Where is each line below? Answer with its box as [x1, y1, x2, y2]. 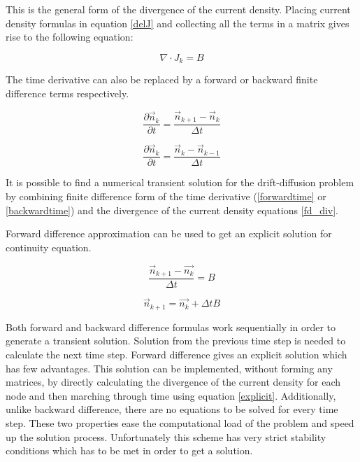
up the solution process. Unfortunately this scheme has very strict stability [6, 429, 326, 444]
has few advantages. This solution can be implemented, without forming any [6, 360, 333, 375]
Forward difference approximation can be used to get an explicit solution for [6, 226, 332, 241]
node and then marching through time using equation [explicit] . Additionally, [6, 388, 336, 402]
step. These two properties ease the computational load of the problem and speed [6, 415, 354, 430]
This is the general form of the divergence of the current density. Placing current [6, 2, 351, 16]
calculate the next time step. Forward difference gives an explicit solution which [6, 346, 347, 361]
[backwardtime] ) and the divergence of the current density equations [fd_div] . [6, 202, 338, 217]
